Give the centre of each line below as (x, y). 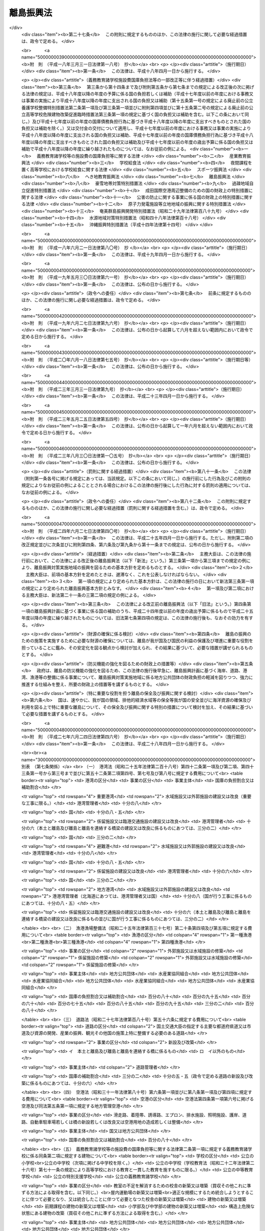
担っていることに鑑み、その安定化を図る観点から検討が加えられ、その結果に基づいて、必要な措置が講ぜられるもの (137, 648)
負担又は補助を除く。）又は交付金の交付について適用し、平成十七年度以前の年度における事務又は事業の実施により (136, 129)
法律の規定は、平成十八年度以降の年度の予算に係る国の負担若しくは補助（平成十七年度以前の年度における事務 (137, 94)
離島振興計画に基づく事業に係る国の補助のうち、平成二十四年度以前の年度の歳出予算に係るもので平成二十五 (144, 611)
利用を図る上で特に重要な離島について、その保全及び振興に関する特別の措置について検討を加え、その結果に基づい (137, 707)
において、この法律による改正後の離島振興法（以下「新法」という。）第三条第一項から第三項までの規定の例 (138, 561)
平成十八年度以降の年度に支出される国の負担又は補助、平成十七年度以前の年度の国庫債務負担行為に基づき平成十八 (137, 135)
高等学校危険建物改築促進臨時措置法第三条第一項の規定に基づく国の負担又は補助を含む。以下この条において (135, 114)
